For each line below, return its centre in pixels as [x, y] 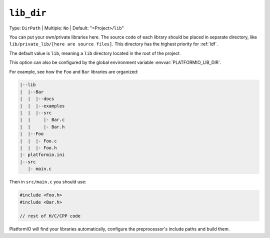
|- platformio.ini [42, 155]
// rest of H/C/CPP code [50, 216]
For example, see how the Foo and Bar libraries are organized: [74, 71]
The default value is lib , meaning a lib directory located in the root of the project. [95, 53]
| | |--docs [37, 99]
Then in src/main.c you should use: [48, 182]
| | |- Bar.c [42, 120]
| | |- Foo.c [38, 141]
